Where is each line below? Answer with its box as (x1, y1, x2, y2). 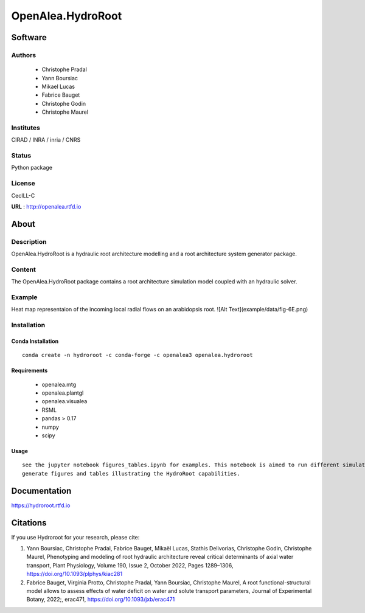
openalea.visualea (41, 398, 88, 405)
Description (11, 237, 47, 246)
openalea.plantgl (41, 389, 84, 397)
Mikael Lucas (41, 83, 75, 90)
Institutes (11, 123, 41, 132)
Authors (11, 50, 36, 59)
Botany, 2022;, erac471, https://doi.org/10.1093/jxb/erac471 (26, 596, 175, 603)
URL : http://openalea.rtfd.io (11, 203, 82, 210)
